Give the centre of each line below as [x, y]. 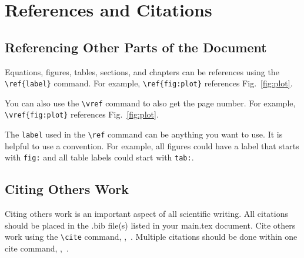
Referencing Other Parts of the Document [136, 47]
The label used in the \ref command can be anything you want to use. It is [144, 134]
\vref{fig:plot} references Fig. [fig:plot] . [82, 114]
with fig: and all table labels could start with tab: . [99, 157]
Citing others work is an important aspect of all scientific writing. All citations [146, 214]
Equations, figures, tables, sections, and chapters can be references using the [142, 71]
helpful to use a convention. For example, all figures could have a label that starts [152, 145]
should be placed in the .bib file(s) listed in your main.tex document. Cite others [150, 225]
